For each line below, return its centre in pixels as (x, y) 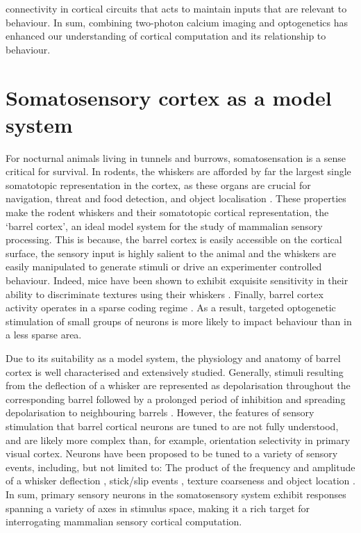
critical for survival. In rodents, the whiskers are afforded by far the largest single (178, 171)
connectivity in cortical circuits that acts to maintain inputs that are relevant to (176, 8)
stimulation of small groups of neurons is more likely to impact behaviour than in (179, 321)
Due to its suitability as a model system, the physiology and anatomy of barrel (173, 358)
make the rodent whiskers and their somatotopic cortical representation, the (167, 212)
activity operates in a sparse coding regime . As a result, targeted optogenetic (171, 307)
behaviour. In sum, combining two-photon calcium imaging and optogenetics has (177, 22)
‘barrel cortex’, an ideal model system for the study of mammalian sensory (164, 225)
